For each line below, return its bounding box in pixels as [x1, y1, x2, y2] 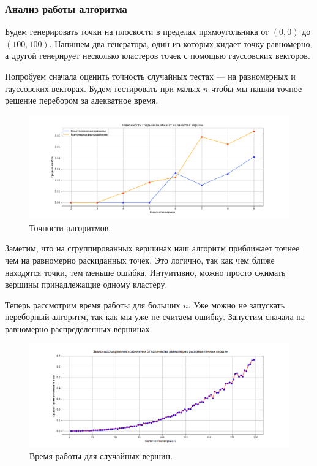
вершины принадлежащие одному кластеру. [5, 278, 168, 291]
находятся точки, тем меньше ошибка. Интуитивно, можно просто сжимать [5, 265, 286, 278]
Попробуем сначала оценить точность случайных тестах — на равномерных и [5, 70, 296, 82]
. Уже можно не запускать [188, 298, 285, 311]
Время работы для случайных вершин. [29, 449, 173, 462]
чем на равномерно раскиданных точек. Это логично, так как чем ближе [5, 253, 275, 266]
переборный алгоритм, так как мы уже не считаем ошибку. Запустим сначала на [5, 310, 305, 323]
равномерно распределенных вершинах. [5, 322, 152, 335]
